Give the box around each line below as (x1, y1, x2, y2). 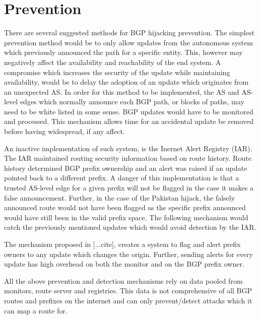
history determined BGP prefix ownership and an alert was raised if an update (4, 162, 247, 173)
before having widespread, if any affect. (4, 126, 125, 137)
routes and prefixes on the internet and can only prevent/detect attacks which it (4, 295, 252, 305)
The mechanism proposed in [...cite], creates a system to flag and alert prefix (4, 239, 241, 249)
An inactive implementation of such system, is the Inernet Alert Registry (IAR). (4, 143, 252, 153)
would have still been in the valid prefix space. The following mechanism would (4, 212, 248, 222)
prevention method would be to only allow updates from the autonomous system (4, 37, 253, 47)
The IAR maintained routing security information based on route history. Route (4, 153, 251, 163)
